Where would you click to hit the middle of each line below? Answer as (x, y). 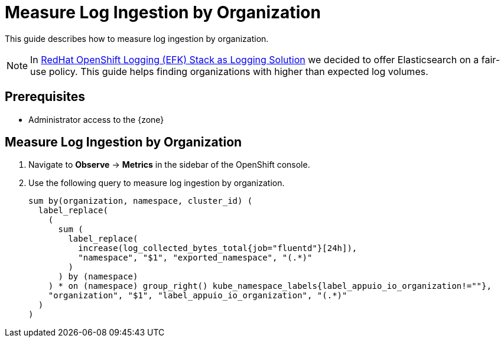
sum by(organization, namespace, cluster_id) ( (141, 201)
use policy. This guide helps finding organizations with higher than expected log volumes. (229, 71)
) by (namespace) (98, 277)
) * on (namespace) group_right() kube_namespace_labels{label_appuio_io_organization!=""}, (270, 286)
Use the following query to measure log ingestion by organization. (157, 183)
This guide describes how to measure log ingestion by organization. (137, 38)
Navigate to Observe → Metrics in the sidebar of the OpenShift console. (169, 165)
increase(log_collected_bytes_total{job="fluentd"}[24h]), (218, 248)
